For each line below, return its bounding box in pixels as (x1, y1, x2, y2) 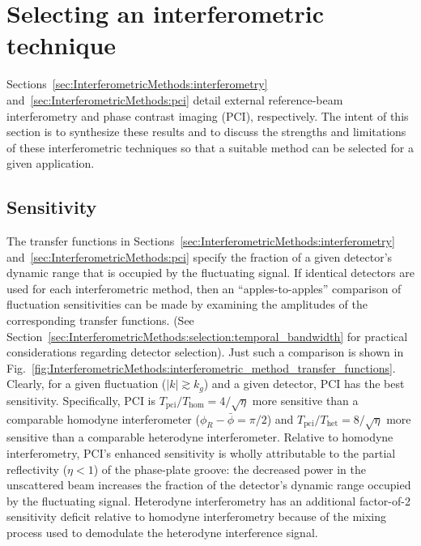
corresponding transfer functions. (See (6, 312, 194, 329)
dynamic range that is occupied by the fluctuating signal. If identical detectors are (6, 264, 415, 281)
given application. (6, 155, 95, 172)
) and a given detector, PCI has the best (203, 375, 405, 392)
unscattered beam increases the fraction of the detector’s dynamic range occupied (6, 476, 411, 493)
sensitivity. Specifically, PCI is (6, 391, 156, 408)
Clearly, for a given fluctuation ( (6, 375, 167, 392)
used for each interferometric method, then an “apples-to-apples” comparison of (6, 279, 402, 296)
